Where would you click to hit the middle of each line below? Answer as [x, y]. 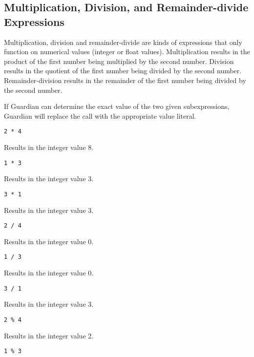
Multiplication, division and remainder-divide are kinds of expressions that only [123, 42]
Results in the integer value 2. [49, 335]
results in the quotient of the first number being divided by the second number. [123, 71]
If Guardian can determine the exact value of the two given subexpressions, [117, 106]
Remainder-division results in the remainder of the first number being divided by [125, 80]
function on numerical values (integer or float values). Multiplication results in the [127, 52]
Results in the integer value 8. [49, 147]
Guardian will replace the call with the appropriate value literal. [100, 115]
